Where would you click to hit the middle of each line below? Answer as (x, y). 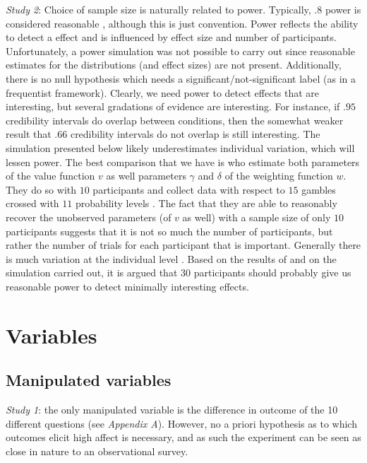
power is (343, 9)
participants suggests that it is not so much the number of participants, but (169, 231)
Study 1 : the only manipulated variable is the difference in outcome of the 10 (172, 410)
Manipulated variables (89, 380)
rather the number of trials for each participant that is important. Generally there (183, 245)
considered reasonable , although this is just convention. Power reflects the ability (182, 23)
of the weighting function (279, 176)
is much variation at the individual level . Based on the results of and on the (171, 258)
